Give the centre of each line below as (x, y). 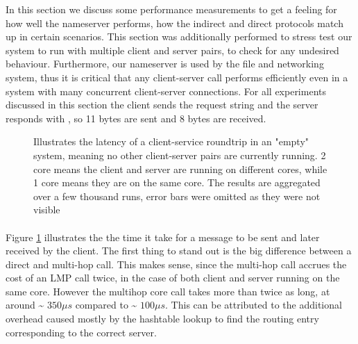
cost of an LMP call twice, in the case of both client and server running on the (173, 278)
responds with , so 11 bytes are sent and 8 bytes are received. (136, 118)
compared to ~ (106, 305)
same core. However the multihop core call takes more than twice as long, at (168, 291)
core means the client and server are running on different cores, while (180, 169)
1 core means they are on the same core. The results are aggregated (177, 182)
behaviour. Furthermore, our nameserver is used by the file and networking (165, 64)
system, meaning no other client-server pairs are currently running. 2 (180, 155)
